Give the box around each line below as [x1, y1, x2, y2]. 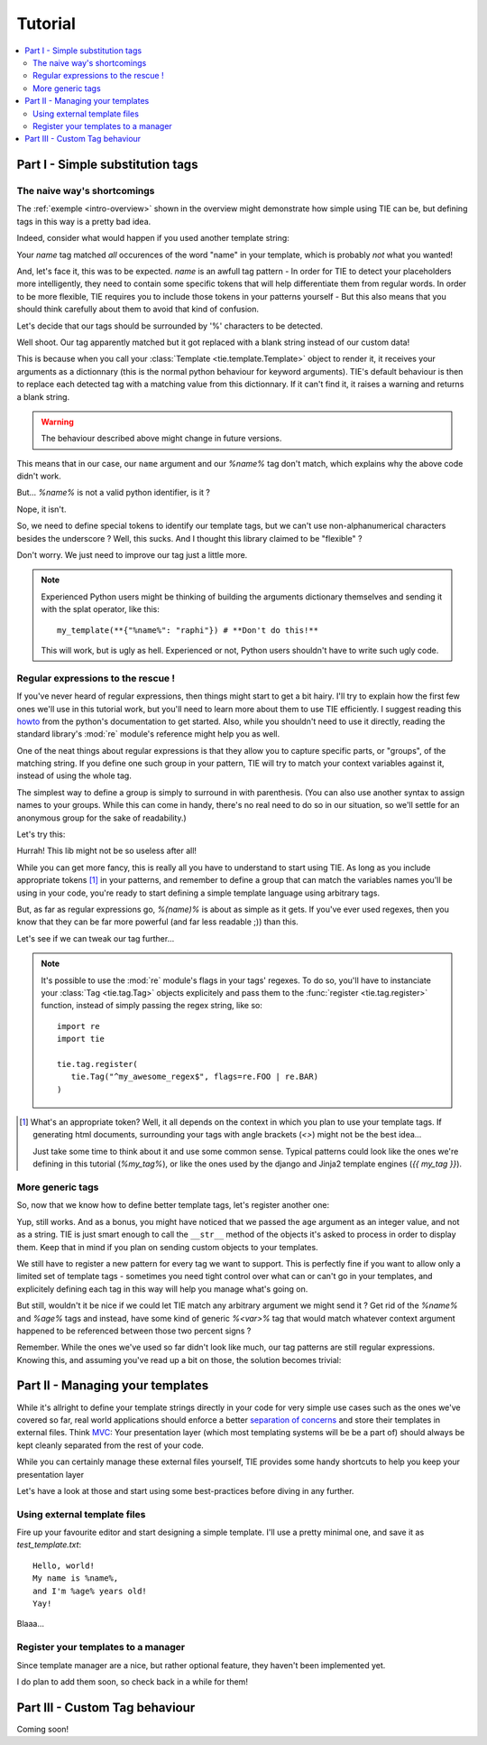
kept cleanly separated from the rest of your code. [16, 1440, 205, 1451]
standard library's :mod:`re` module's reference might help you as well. [16, 729, 280, 739]
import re [57, 1021, 100, 1031]
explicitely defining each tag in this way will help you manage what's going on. [16, 1283, 308, 1295]
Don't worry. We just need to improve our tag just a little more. [16, 550, 248, 561]
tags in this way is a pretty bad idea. [16, 216, 152, 227]
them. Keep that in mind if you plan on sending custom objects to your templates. [16, 1241, 319, 1252]
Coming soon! [16, 1723, 69, 1734]
